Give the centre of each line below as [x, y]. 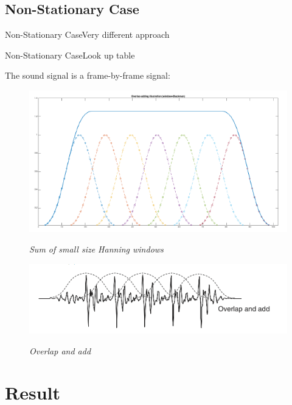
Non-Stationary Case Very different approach [87, 34]
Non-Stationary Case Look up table [70, 55]
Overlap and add [60, 350]
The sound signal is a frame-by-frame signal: [88, 75]
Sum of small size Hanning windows [96, 249]
